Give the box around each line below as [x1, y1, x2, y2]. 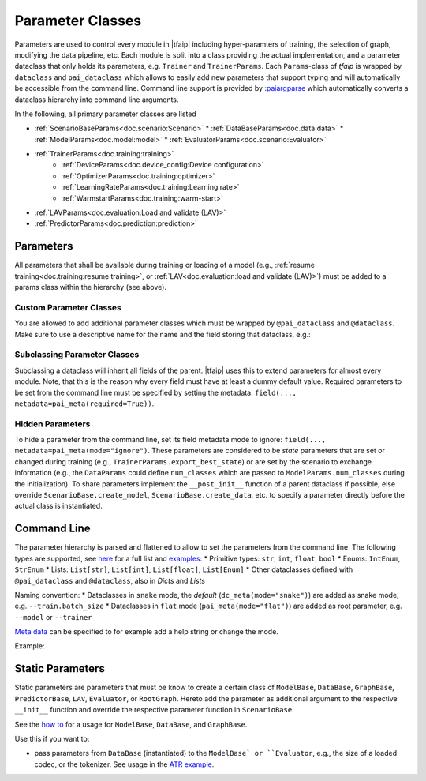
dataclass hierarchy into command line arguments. [14, 95, 179, 104]
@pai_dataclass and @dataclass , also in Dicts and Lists [14, 576, 205, 585]
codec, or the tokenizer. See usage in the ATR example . [34, 759, 215, 769]
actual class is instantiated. [14, 501, 103, 511]
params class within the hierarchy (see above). [14, 283, 167, 292]
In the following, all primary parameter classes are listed [14, 109, 196, 118]
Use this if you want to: [14, 734, 90, 743]
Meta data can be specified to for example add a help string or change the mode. [14, 627, 279, 636]
